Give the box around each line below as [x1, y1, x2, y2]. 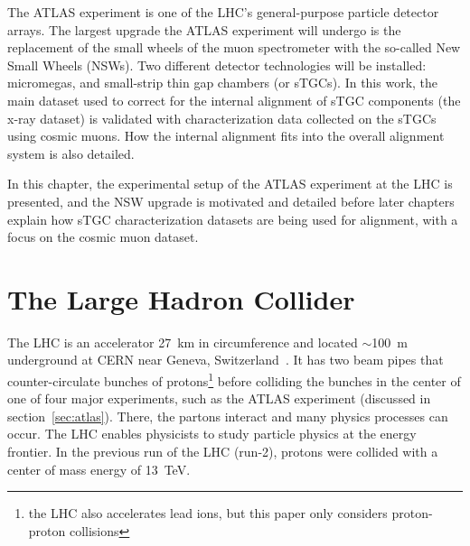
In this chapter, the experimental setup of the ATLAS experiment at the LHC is [7, 174, 453, 193]
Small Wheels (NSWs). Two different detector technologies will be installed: [7, 55, 427, 74]
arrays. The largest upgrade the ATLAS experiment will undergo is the [7, 20, 401, 39]
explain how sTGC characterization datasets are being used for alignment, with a [7, 209, 458, 228]
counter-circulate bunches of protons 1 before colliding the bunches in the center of [7, 369, 461, 390]
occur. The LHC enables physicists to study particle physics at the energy [7, 424, 417, 443]
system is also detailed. [7, 143, 135, 162]
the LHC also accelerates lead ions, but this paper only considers [28, 504, 388, 523]
